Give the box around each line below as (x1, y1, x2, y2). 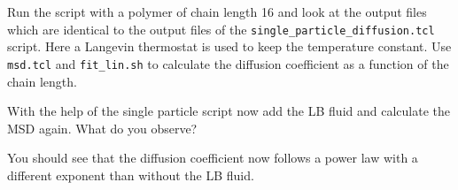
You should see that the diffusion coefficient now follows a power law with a (7, 148, 418, 167)
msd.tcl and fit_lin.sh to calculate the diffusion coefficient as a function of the (7, 54, 449, 72)
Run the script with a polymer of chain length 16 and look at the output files (7, 3, 427, 20)
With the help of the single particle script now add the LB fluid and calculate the (7, 102, 450, 120)
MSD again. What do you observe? (7, 118, 198, 137)
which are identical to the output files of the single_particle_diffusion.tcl (7, 19, 435, 38)
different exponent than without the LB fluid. (7, 165, 254, 184)
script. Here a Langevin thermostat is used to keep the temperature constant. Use (7, 37, 452, 56)
